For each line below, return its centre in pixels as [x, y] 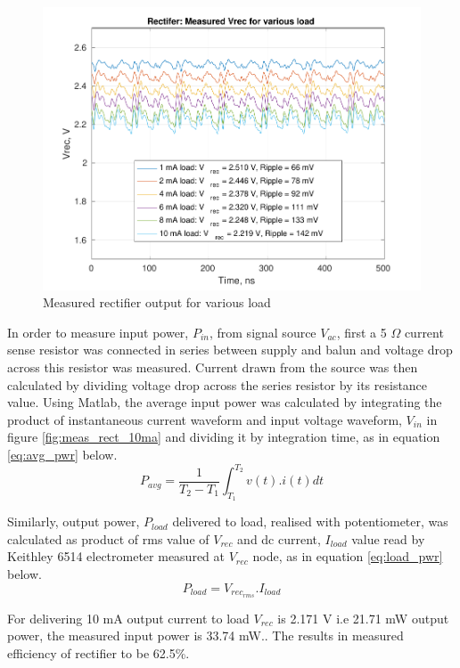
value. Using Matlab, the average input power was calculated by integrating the [225, 402]
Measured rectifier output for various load [157, 302]
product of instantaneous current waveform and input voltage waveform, [205, 419]
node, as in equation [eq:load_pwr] [348, 556]
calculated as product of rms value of [108, 538]
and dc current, [279, 538]
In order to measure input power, [98, 332]
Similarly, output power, [74, 521]
